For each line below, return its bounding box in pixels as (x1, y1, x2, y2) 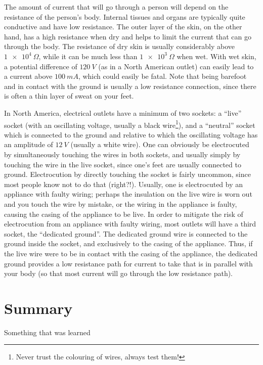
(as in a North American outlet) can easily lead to (98, 61, 254, 71)
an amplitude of (4, 139, 53, 150)
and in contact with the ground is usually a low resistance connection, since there (4, 80, 256, 91)
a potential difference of (4, 61, 77, 71)
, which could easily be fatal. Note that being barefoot (78, 71, 247, 81)
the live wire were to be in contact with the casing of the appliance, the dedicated (4, 248, 258, 258)
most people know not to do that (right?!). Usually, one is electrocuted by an (4, 178, 243, 189)
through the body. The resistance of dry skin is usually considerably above (4, 41, 235, 52)
